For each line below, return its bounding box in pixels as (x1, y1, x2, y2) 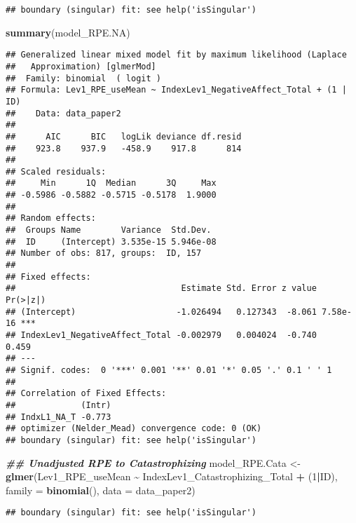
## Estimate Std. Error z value (6, 283, 317, 294)
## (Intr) (6, 400, 111, 410)
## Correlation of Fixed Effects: (6, 388, 167, 399)
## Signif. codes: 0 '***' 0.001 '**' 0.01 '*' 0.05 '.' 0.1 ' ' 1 (6, 365, 332, 375)
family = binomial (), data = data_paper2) (6, 482, 196, 497)
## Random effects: (6, 213, 96, 224)
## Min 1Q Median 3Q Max (6, 178, 217, 189)
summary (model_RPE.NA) (6, 25, 130, 39)
